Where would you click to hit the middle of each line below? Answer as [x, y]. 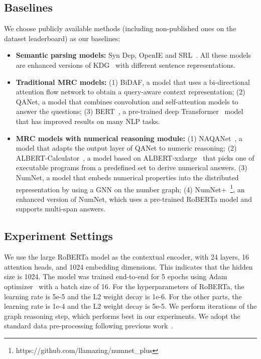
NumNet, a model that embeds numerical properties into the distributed [127, 177]
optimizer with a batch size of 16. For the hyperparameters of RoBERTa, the [124, 286]
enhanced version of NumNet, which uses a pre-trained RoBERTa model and [134, 199]
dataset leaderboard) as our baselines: [62, 38]
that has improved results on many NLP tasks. [88, 121]
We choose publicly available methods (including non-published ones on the [120, 28]
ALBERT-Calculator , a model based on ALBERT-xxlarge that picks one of [135, 157]
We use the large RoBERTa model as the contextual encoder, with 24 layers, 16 [126, 257]
